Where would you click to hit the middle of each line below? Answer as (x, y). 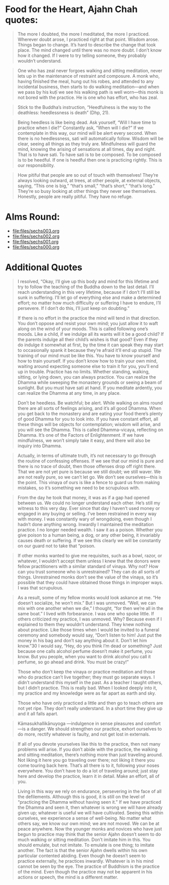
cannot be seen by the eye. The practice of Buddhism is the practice (89, 866)
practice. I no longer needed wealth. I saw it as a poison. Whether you (90, 530)
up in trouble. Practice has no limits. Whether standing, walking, (83, 372)
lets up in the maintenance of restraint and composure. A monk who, (89, 76)
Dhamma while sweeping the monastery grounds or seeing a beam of (90, 382)
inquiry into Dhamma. (40, 446)
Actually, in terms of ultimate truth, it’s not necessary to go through (87, 455)
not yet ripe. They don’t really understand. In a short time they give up (90, 708)
